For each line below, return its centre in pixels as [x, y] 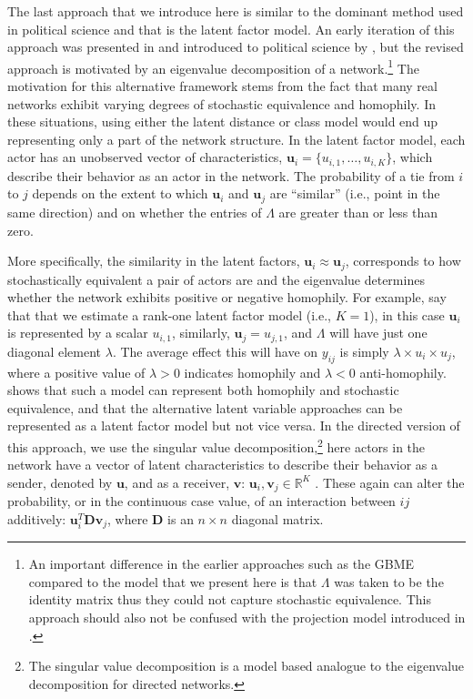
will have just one [378, 333]
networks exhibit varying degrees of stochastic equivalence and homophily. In [221, 103]
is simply [364, 351]
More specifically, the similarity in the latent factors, [154, 261]
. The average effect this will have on [215, 351]
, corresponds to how [403, 261]
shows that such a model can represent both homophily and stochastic [203, 390]
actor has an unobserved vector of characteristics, [145, 157]
